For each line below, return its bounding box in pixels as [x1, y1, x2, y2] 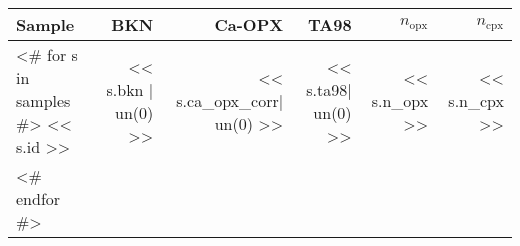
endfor [16, 187, 61, 210]
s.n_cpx [448, 89, 504, 112]
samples [16, 89, 71, 112]
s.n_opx [371, 89, 429, 112]
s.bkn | [106, 77, 154, 101]
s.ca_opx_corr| [176, 89, 284, 112]
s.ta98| [306, 77, 352, 101]
